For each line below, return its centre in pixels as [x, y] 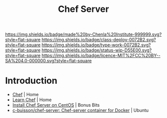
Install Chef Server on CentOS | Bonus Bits [56, 105]
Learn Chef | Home [32, 100]
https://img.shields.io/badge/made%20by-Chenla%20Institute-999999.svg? [83, 34]
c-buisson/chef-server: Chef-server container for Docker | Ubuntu [81, 111]
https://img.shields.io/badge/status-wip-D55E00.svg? [97, 50]
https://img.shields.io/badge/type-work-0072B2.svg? [96, 45]
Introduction [31, 81]
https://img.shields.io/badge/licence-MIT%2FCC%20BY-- [101, 56]
